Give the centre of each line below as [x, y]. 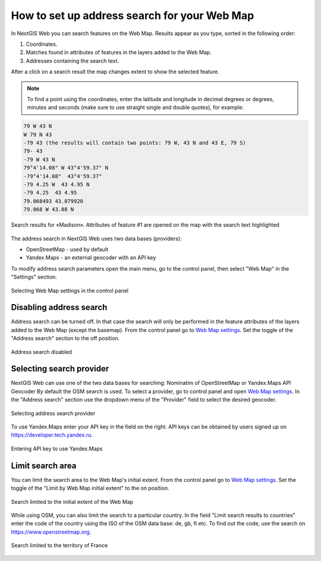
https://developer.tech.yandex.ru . [52, 435]
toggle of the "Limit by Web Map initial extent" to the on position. [90, 488]
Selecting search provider [60, 369]
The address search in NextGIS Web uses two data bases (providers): [96, 239]
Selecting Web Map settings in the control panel [70, 290]
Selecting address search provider [53, 413]
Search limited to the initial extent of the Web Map [72, 502]
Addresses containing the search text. [72, 61]
